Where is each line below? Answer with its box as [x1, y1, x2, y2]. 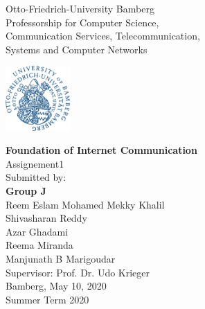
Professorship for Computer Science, [6, 15, 159, 29]
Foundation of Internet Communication [6, 143, 197, 157]
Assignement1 [6, 156, 64, 170]
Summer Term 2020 [6, 292, 89, 306]
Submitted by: [6, 170, 66, 184]
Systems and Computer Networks [6, 42, 148, 56]
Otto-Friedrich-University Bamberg [6, 1, 154, 15]
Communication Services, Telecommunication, [6, 28, 200, 43]
